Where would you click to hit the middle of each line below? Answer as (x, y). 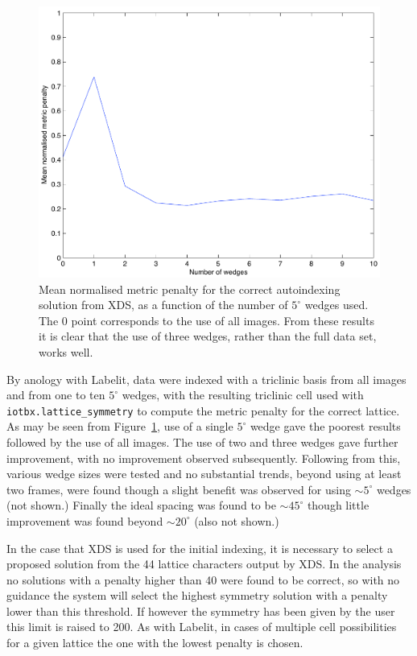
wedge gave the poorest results (325, 426)
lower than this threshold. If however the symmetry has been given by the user (201, 611)
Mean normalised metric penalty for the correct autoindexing (190, 289)
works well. (66, 351)
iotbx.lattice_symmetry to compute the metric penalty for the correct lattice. (203, 410)
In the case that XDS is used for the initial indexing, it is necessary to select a (200, 548)
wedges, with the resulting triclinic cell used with (243, 395)
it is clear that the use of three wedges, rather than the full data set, (208, 336)
